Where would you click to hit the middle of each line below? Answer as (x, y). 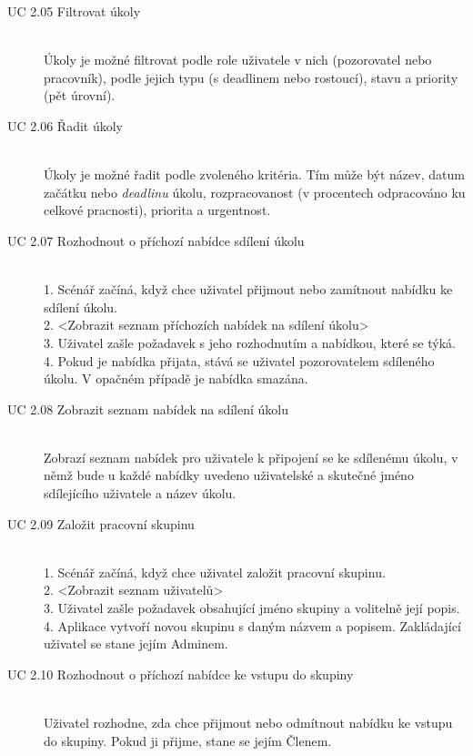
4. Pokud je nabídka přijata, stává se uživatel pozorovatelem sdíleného (239, 360)
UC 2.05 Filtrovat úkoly (74, 11)
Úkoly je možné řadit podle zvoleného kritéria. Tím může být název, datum (254, 174)
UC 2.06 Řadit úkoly (65, 125)
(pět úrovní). (80, 95)
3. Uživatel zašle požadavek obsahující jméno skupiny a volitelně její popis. (252, 608)
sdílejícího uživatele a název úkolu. (140, 493)
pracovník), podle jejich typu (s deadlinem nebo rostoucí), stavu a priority (251, 77)
